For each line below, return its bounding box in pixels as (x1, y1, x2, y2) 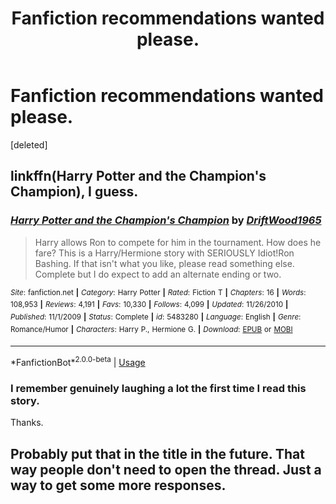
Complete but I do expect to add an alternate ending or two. (34, 268, 282, 280)
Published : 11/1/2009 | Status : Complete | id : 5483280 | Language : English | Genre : (10, 312, 302, 322)
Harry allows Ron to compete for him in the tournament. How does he (34, 236, 322, 248)
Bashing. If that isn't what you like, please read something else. (34, 257, 295, 269)
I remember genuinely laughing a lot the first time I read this (10, 381, 307, 395)
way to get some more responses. (10, 477, 227, 494)
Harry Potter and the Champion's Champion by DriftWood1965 (10, 213, 322, 227)
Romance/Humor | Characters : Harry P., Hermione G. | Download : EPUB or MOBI (10, 324, 293, 334)
